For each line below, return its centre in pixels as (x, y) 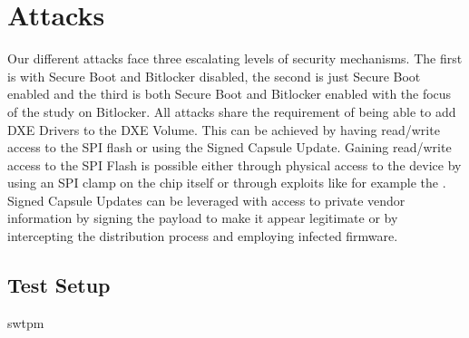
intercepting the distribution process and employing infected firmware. (203, 236)
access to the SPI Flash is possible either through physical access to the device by (234, 164)
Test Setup (59, 285)
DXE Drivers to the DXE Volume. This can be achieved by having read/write (224, 129)
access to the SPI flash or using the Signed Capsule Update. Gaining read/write (230, 147)
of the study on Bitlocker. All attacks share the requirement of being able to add (232, 111)
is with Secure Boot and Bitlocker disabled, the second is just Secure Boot (214, 76)
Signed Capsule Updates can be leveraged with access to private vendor (206, 200)
